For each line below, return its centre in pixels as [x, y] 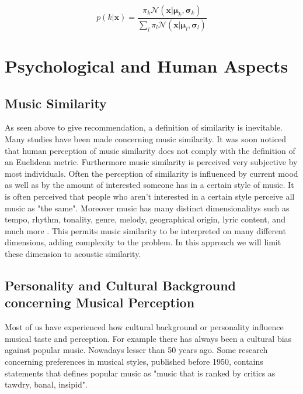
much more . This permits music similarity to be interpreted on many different [145, 230]
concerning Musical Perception [100, 302]
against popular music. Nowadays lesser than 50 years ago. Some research [136, 350]
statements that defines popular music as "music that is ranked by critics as [140, 373]
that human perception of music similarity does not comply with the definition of [150, 150]
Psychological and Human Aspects [147, 66]
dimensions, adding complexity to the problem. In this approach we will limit [143, 242]
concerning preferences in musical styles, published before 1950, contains [134, 361]
